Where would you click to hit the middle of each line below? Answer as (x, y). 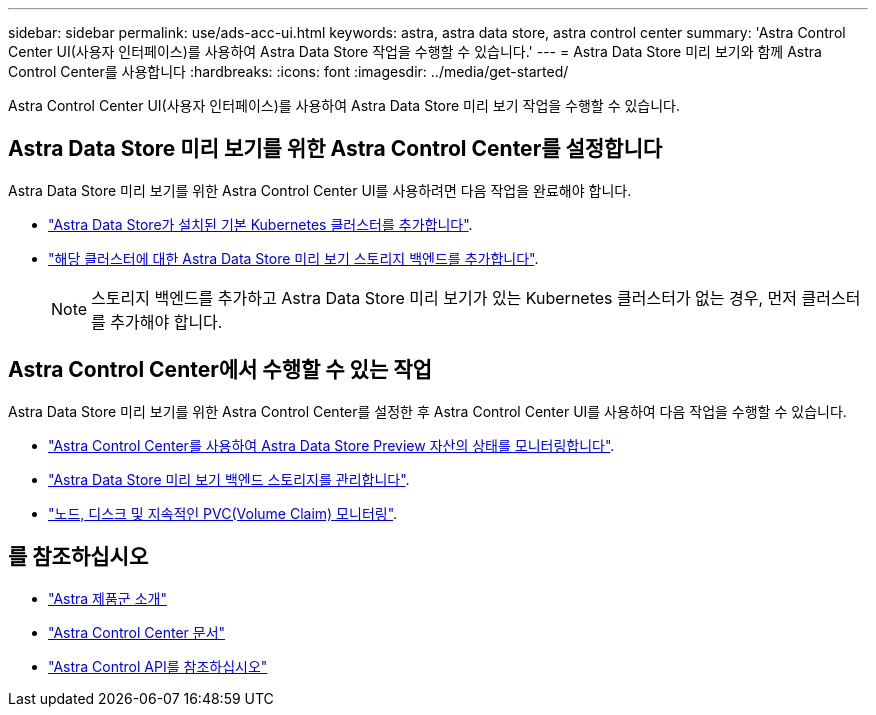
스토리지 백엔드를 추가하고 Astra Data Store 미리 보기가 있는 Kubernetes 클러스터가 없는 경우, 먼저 (444, 297)
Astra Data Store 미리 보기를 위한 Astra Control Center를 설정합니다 (335, 149)
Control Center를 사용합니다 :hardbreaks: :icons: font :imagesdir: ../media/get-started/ (288, 71)
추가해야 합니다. (166, 321)
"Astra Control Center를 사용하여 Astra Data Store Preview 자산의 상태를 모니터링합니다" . (331, 445)
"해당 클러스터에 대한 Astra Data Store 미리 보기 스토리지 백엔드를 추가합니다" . (293, 258)
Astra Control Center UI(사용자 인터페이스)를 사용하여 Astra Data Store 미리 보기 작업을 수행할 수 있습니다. (344, 105)
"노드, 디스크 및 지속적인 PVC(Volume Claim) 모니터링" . (223, 513)
